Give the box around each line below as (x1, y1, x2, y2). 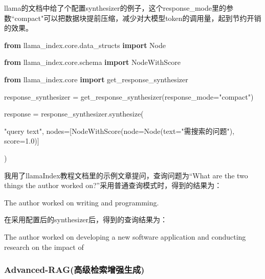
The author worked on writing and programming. (4, 197, 159, 207)
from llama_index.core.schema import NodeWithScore (4, 57, 181, 67)
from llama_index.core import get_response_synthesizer (4, 74, 188, 84)
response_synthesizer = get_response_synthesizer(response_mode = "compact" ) (4, 91, 254, 102)
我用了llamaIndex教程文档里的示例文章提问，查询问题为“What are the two (4, 170, 248, 180)
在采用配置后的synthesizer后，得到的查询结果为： (4, 214, 168, 225)
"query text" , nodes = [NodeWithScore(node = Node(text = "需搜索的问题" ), (4, 125, 235, 136)
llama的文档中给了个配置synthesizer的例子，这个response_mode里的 (4, 3, 226, 13)
